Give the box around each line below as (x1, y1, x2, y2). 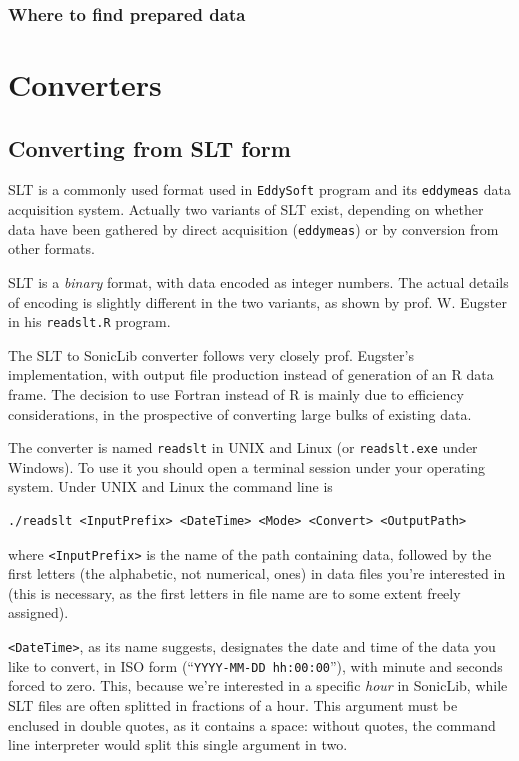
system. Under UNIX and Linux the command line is (8, 476, 333, 497)
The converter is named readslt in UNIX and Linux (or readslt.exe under (8, 437, 478, 458)
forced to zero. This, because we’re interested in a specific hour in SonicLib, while (8, 675, 508, 696)
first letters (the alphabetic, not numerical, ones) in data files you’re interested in (8, 563, 506, 584)
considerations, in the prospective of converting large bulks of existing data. (8, 403, 472, 424)
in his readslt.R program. (8, 311, 171, 332)
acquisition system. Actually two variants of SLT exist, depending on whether (8, 199, 484, 220)
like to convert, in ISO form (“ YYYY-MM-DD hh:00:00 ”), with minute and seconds (8, 655, 503, 676)
